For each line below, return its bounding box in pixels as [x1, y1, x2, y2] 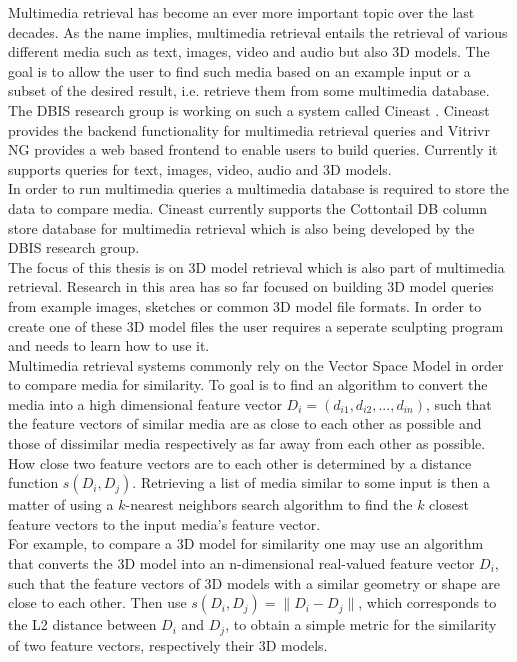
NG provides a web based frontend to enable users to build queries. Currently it [8, 139, 498, 160]
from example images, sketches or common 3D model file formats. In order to [8, 295, 482, 316]
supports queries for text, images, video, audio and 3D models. [8, 158, 392, 179]
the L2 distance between [8, 614, 157, 635]
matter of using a [8, 494, 114, 515]
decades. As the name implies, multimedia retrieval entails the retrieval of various [8, 21, 508, 42]
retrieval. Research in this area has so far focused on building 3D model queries [8, 276, 494, 297]
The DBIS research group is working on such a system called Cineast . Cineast [8, 99, 490, 120]
